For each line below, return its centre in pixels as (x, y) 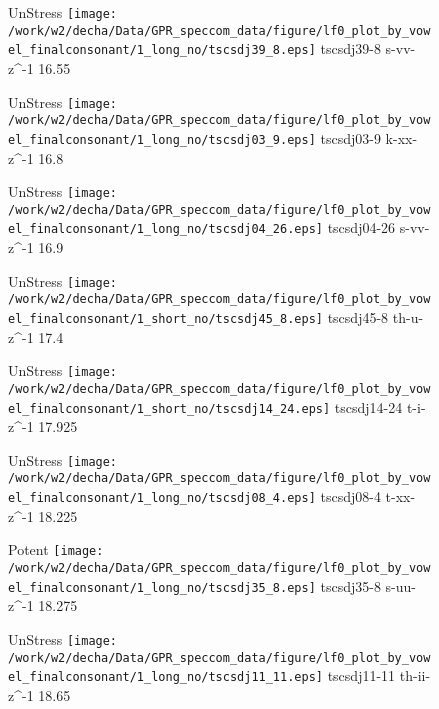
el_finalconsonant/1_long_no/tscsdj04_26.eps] (165, 229)
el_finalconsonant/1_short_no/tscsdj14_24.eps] (169, 408)
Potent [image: (56, 549)
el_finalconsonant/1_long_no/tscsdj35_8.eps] (162, 587)
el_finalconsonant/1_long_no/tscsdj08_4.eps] (162, 498)
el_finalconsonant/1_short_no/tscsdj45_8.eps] (165, 319)
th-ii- (415, 675)
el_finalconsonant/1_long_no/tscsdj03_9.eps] (162, 139)
